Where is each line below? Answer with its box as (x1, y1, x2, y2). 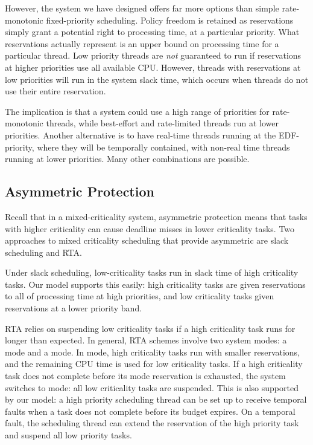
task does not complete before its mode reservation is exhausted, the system (5, 369, 286, 382)
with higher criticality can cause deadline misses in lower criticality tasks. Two (5, 222, 295, 235)
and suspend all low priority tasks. (5, 429, 132, 441)
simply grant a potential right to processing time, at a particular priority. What (5, 25, 300, 38)
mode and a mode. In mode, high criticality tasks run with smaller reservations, (5, 345, 300, 358)
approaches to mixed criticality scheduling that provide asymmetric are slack (5, 234, 289, 247)
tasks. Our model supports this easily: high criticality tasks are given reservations (5, 278, 306, 290)
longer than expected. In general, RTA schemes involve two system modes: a (5, 334, 287, 346)
